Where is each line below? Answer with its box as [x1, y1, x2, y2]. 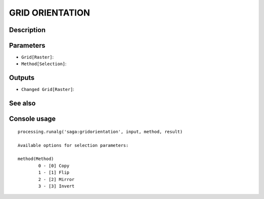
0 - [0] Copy [38, 163, 69, 168]
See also [9, 99, 36, 108]
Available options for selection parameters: [18, 143, 129, 148]
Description [9, 26, 46, 34]
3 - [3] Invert [38, 183, 75, 189]
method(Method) [18, 156, 54, 162]
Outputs [9, 73, 35, 82]
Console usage [9, 115, 56, 123]
